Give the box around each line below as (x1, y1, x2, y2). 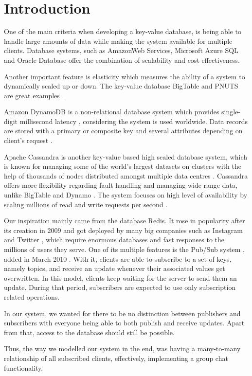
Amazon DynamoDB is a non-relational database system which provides (4, 107, 219, 117)
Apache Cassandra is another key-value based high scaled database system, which (4, 151, 247, 161)
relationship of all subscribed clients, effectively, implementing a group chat (4, 353, 228, 363)
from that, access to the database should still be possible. (4, 327, 175, 337)
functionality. (4, 362, 43, 373)
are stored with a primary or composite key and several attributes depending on (4, 125, 243, 136)
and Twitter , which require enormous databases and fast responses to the (4, 234, 224, 245)
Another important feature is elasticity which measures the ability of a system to (4, 71, 245, 81)
